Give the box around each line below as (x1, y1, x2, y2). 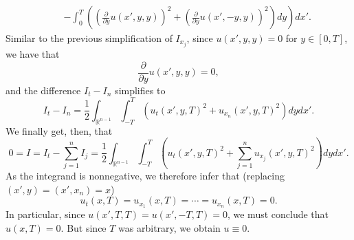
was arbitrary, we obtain (118, 220, 221, 234)
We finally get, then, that (5, 123, 113, 138)
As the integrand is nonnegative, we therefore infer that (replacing (5, 168, 285, 182)
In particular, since (5, 207, 85, 221)
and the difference (5, 83, 81, 97)
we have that (5, 47, 60, 61)
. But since (60, 220, 107, 234)
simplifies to (115, 83, 166, 97)
